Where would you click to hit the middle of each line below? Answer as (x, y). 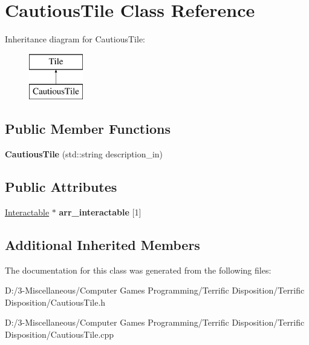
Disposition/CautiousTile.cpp (60, 334)
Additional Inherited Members (102, 244)
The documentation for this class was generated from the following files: (138, 270)
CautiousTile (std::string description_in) (84, 154)
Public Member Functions (88, 129)
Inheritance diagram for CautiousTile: (75, 39)
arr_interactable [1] (100, 212)
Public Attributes (61, 187)
